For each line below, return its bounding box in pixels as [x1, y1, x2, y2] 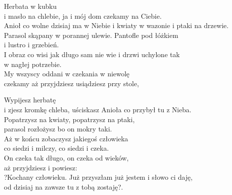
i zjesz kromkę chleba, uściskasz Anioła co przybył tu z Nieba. [4, 104, 192, 114]
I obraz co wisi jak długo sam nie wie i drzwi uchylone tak [4, 49, 180, 59]
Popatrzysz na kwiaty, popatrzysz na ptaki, [4, 114, 135, 124]
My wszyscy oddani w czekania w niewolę [4, 68, 130, 79]
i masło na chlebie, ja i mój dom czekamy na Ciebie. [4, 10, 162, 21]
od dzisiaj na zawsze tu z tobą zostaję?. [4, 181, 123, 192]
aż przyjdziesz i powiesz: [4, 162, 77, 172]
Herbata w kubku [4, 1, 57, 11]
